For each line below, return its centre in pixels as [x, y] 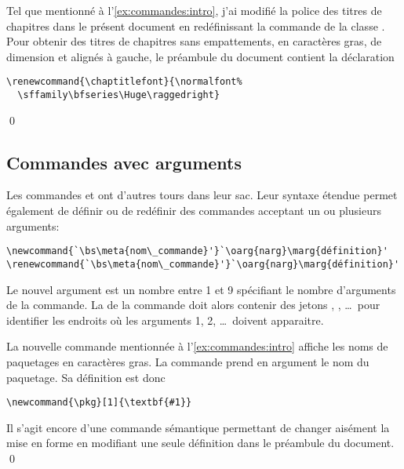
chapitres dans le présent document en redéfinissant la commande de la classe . [196, 25]
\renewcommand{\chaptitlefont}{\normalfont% [124, 82]
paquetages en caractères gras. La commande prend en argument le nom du [188, 361]
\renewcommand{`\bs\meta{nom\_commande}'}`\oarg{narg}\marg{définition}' [203, 264]
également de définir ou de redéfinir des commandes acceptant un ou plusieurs [194, 211]
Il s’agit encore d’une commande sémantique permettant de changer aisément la [198, 427]
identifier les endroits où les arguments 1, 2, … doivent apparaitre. [165, 320]
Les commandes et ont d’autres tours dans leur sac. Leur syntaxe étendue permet [202, 195]
